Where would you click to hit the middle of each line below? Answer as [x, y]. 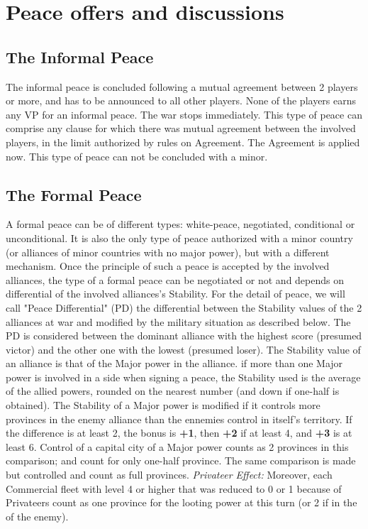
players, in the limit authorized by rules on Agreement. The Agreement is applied [183, 142]
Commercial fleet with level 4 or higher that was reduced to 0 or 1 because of [174, 488]
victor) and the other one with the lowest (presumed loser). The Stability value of [183, 349]
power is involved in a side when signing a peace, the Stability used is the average [183, 377]
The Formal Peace [74, 194]
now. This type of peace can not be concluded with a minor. [137, 156]
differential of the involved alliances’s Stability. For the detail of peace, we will [175, 294]
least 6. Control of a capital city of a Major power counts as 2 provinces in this [177, 446]
